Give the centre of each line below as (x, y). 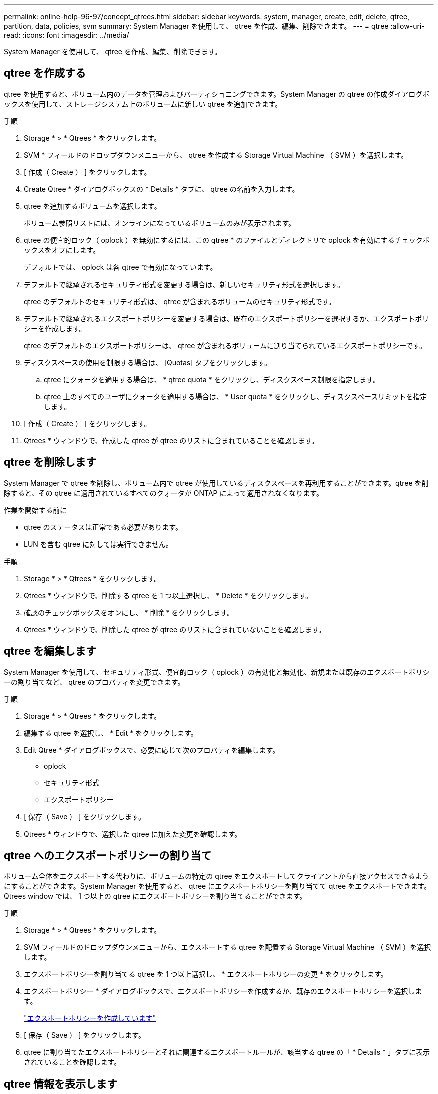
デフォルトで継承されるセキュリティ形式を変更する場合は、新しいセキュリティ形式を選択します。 (184, 284)
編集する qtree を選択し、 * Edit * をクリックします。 (111, 733)
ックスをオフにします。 (62, 250)
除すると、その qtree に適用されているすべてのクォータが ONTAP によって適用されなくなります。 (164, 493)
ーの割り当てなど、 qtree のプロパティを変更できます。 (94, 682)
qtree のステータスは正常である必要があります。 (103, 527)
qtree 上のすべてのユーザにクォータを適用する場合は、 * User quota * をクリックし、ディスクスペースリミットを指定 (236, 396)
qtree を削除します (50, 462)
